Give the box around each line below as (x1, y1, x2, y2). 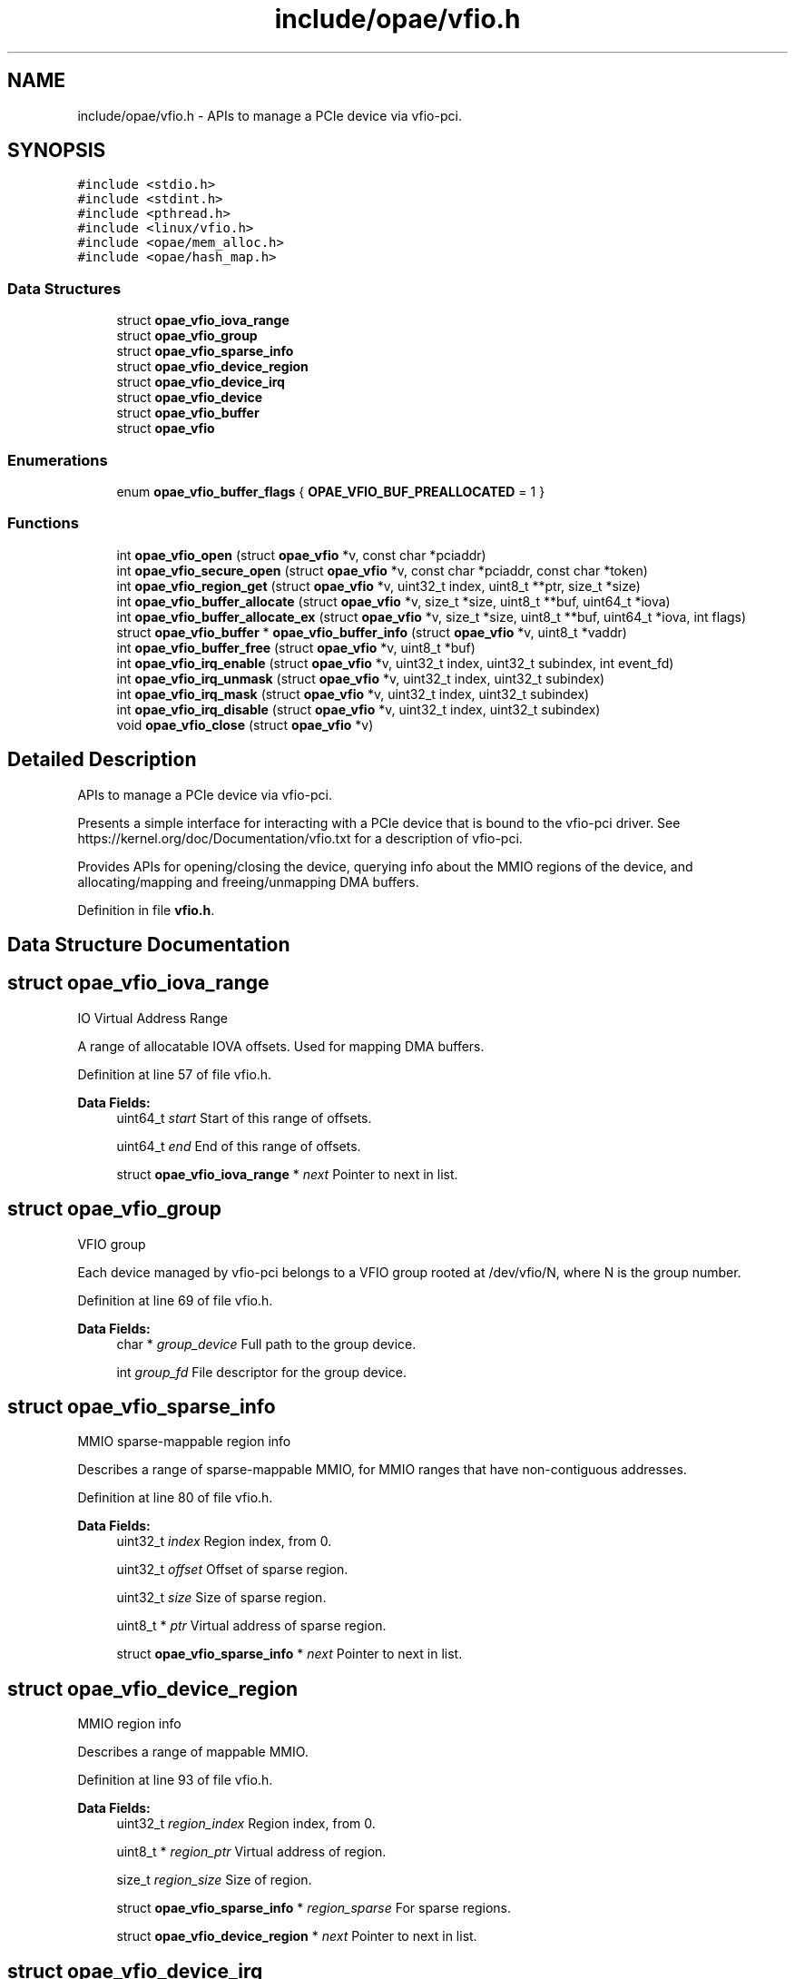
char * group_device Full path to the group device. (116, 1335, 417, 1352)
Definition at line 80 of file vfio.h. (77, 1490, 273, 1506)
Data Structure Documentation (7, 932, 290, 956)
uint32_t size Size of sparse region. (116, 1590, 327, 1606)
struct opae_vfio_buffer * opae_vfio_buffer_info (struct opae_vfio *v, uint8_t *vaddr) (116, 624, 627, 640)
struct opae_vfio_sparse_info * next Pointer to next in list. (116, 1646, 463, 1662)
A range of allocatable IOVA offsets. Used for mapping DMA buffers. (77, 1038, 485, 1054)
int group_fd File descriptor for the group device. (116, 1364, 407, 1380)
